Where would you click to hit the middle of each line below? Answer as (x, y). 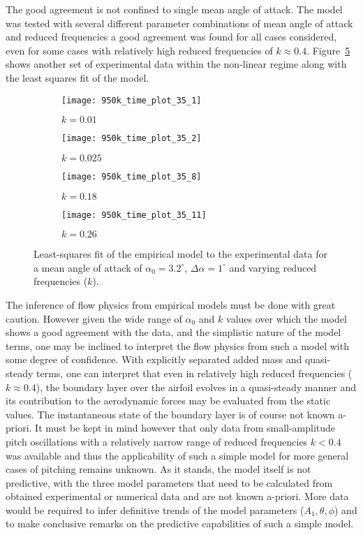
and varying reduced (273, 267)
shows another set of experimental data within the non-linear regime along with (176, 64)
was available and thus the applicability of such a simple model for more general (177, 455)
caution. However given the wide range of (94, 318)
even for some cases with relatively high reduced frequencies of (139, 50)
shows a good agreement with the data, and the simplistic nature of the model (173, 332)
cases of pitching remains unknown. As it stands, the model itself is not (158, 469)
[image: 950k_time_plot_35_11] (134, 215)
